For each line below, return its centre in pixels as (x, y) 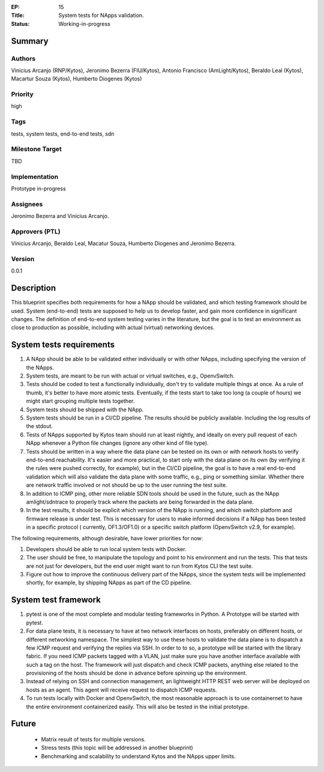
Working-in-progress (85, 23)
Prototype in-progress (38, 188)
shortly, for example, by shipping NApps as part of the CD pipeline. (109, 583)
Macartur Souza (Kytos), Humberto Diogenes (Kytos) (76, 79)
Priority (22, 94)
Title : (18, 16)
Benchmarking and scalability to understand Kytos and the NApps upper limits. (139, 756)
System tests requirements (63, 345)
